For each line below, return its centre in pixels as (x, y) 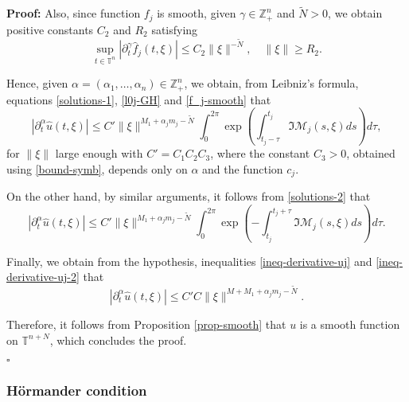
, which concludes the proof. (118, 340)
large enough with (99, 153)
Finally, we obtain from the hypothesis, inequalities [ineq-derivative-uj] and (189, 261)
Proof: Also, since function (74, 13)
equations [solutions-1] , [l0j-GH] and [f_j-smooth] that (139, 99)
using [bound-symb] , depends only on (97, 168)
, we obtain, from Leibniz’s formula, (271, 83)
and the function (243, 168)
